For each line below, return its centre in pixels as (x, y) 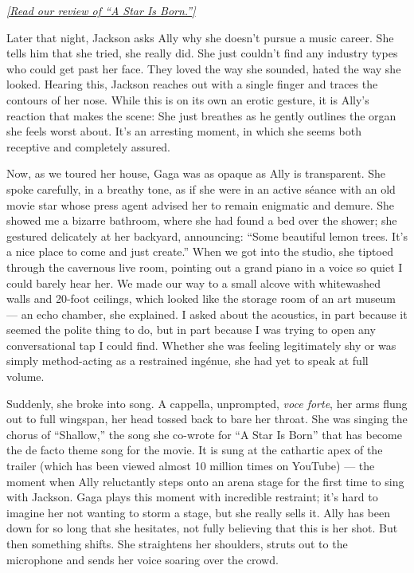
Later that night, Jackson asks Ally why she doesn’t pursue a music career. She (200, 37)
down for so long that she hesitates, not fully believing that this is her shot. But (202, 528)
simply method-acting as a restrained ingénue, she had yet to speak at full (187, 361)
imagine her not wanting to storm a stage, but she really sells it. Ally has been (198, 512)
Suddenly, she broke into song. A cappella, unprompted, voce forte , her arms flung (207, 403)
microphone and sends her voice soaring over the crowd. (143, 559)
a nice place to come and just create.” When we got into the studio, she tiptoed (200, 251)
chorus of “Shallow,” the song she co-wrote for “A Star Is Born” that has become (204, 434)
